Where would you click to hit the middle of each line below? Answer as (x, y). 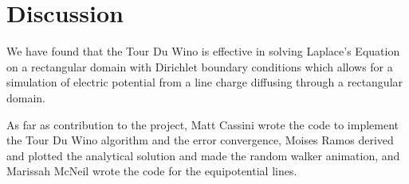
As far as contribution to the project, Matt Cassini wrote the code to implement (203, 124)
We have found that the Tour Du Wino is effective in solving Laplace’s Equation (203, 51)
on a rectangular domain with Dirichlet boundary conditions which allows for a (200, 66)
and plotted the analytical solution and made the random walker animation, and (203, 155)
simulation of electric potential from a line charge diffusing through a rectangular (205, 82)
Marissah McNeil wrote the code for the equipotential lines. (152, 171)
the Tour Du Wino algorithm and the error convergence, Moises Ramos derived (200, 140)
